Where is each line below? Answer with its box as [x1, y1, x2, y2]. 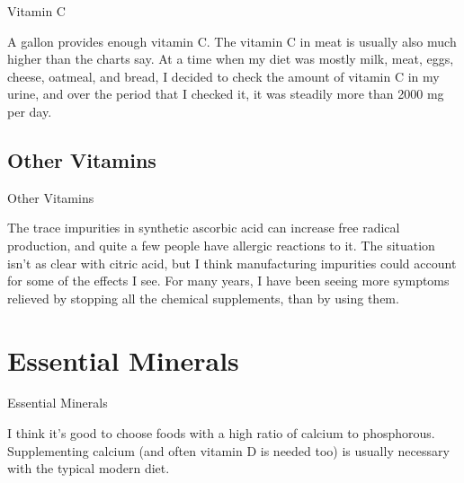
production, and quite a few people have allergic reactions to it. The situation [7, 235, 435, 254]
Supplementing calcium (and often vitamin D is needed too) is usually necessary [7, 441, 450, 460]
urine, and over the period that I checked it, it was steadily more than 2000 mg [7, 84, 444, 103]
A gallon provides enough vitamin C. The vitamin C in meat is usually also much [7, 31, 457, 50]
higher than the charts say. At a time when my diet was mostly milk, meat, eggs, [7, 49, 454, 68]
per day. [7, 101, 52, 120]
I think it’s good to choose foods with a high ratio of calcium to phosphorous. [7, 424, 435, 443]
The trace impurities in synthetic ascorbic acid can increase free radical [7, 218, 400, 237]
